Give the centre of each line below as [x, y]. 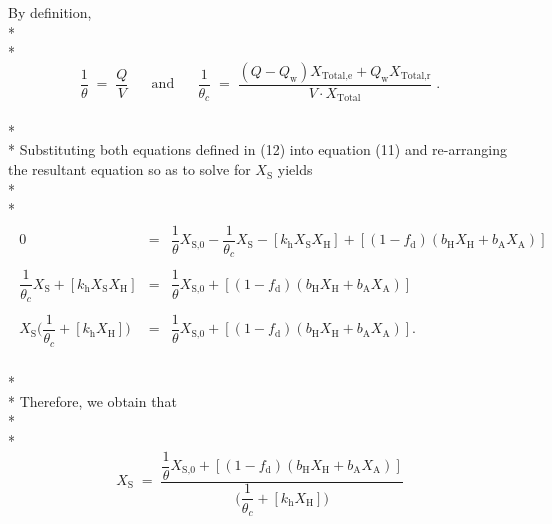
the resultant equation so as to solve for [129, 169]
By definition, [50, 12]
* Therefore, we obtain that [92, 400]
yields [295, 169]
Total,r [415, 76]
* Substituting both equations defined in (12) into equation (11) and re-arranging [257, 149]
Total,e [337, 76]
